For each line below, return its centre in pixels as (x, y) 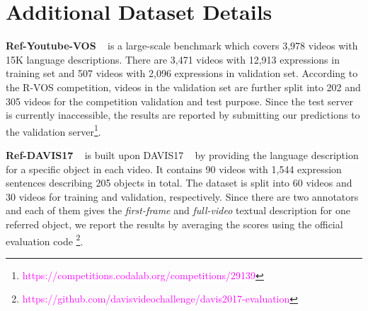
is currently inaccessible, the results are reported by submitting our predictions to (183, 115)
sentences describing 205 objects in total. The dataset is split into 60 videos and (179, 183)
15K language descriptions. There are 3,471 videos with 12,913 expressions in (173, 59)
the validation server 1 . (53, 130)
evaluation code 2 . (45, 240)
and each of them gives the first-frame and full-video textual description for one (178, 210)
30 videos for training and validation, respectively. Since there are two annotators (182, 196)
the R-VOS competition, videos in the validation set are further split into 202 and (183, 87)
